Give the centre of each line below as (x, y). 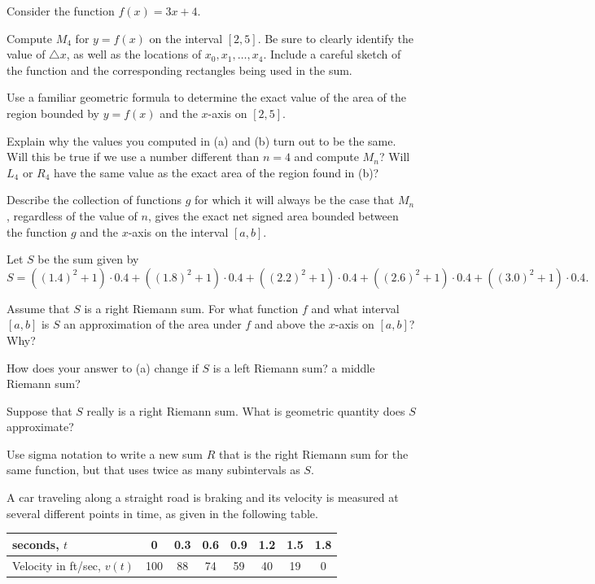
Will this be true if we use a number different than (133, 157)
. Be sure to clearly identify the (335, 38)
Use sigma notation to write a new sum (105, 453)
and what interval (355, 308)
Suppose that (39, 410)
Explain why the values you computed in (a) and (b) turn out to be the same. (201, 140)
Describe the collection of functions (94, 200)
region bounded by (53, 113)
